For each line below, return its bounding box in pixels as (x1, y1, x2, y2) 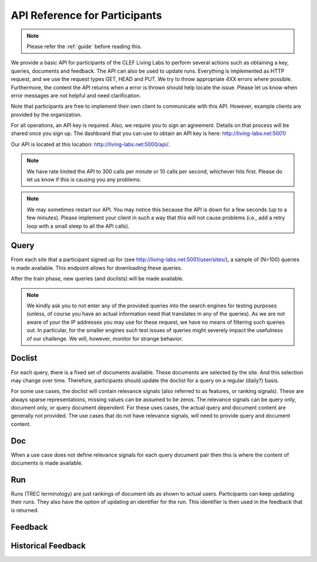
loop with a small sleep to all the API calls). (26, 222, 130, 229)
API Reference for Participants (11, 9, 163, 22)
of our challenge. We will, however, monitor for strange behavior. (26, 335, 183, 342)
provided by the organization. (11, 111, 82, 118)
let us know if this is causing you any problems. (26, 176, 141, 183)
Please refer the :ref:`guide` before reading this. (26, 43, 142, 50)
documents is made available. (11, 459, 83, 466)
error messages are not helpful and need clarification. (11, 92, 141, 99)
